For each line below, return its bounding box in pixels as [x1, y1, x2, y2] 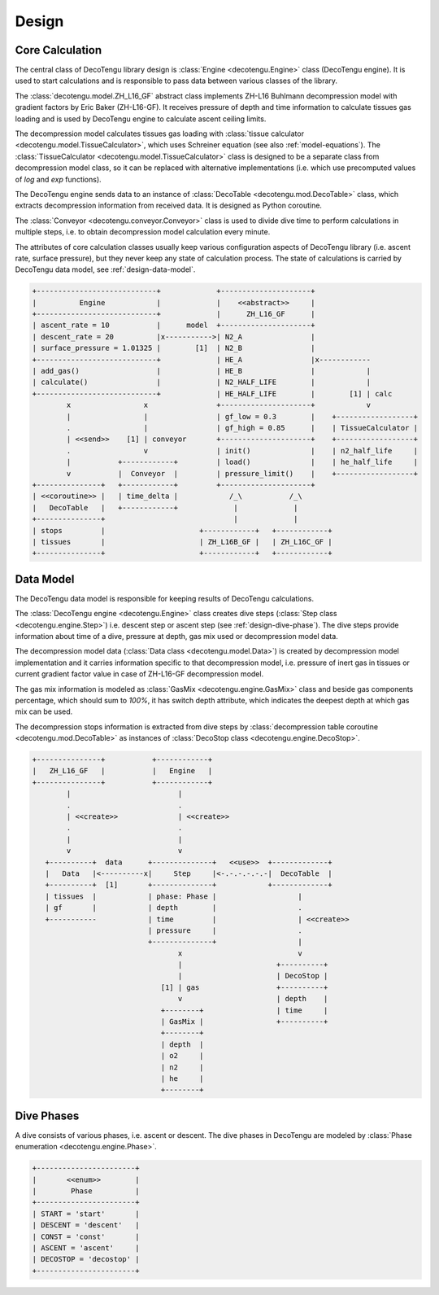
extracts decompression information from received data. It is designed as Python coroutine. [15, 200, 323, 211]
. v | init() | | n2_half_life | [66, 446, 419, 455]
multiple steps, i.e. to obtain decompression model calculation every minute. [15, 227, 271, 237]
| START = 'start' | [32, 1209, 140, 1218]
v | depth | [177, 994, 328, 1004]
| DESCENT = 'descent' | [32, 1221, 140, 1230]
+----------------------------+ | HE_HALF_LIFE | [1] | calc [32, 389, 393, 398]
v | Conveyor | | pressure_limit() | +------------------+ [66, 469, 419, 478]
